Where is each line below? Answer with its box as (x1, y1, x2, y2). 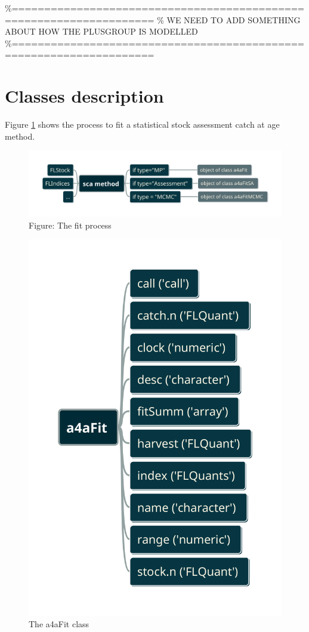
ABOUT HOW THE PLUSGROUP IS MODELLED (5, 25, 198, 38)
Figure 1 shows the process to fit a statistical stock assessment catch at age (5, 118, 280, 131)
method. (5, 130, 35, 142)
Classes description (5, 84, 164, 108)
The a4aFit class (29, 618, 89, 630)
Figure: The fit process (29, 218, 112, 231)
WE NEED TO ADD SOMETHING (166, 13, 301, 26)
